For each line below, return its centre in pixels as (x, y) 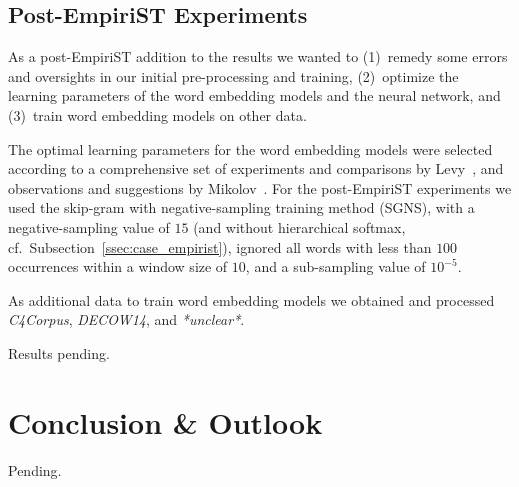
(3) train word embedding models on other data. (157, 114)
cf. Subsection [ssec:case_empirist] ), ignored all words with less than (220, 246)
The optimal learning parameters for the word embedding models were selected (250, 148)
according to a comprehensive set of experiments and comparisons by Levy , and (256, 168)
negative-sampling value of (89, 226)
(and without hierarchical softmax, (299, 226)
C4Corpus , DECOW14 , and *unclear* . (126, 319)
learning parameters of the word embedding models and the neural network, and (254, 95)
